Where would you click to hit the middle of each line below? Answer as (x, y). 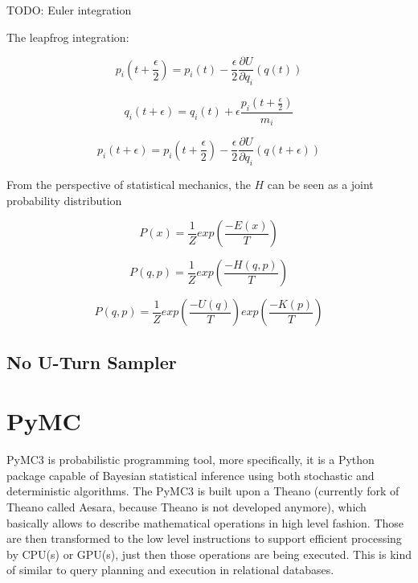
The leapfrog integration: (68, 37)
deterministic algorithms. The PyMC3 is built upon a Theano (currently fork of (203, 491)
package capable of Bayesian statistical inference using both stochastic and (191, 475)
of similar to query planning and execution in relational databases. (170, 570)
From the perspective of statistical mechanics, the (129, 185)
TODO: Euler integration (69, 10)
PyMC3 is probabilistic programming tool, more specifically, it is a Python (191, 460)
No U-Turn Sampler (92, 361)
